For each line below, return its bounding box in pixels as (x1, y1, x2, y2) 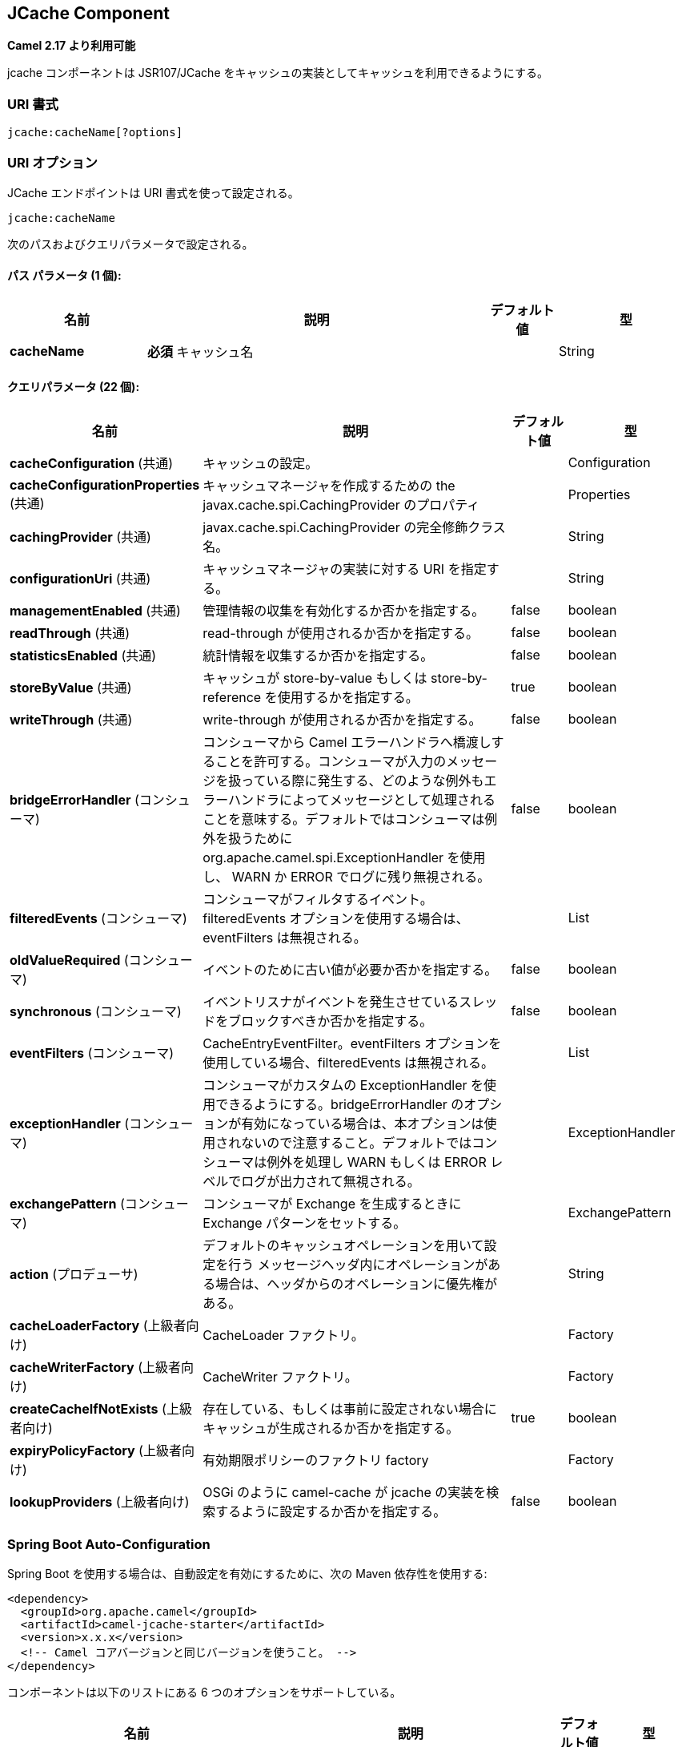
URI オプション (7, 154, 98, 171)
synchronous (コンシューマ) (10, 1003, 182, 1020)
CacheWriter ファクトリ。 (203, 1369, 358, 1386)
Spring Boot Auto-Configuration (7, 1535, 211, 1552)
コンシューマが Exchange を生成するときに (203, 1196, 462, 1212)
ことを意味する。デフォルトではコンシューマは (203, 811, 485, 828)
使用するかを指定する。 (277, 689, 419, 706)
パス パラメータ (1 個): (7, 268, 122, 282)
